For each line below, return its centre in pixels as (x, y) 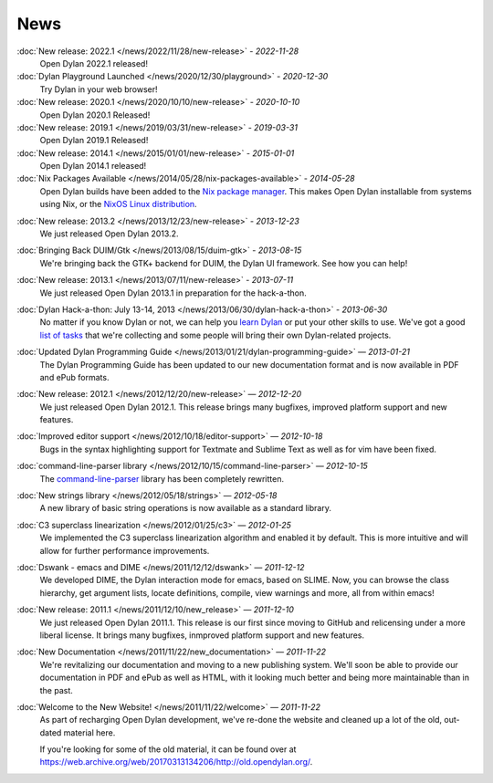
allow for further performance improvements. (125, 550)
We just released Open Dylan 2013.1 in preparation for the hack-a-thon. (173, 293)
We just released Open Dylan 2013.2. (109, 234)
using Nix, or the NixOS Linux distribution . (118, 204)
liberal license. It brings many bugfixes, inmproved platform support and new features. (202, 635)
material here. (89, 732)
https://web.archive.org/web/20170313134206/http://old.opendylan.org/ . (176, 762)
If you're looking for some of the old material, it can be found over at (168, 749)
